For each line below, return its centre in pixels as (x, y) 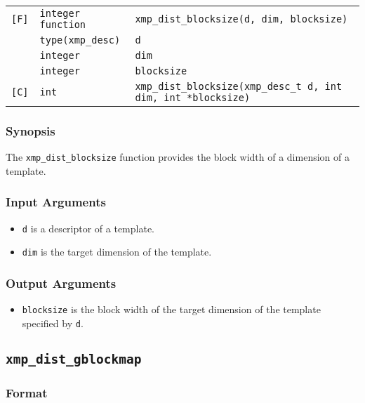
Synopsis (31, 130)
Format (27, 392)
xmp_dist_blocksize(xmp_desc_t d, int (239, 86)
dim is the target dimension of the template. (117, 252)
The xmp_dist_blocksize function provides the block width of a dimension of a (178, 157)
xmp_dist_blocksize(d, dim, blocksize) (241, 19)
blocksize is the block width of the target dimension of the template (171, 309)
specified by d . (53, 323)
